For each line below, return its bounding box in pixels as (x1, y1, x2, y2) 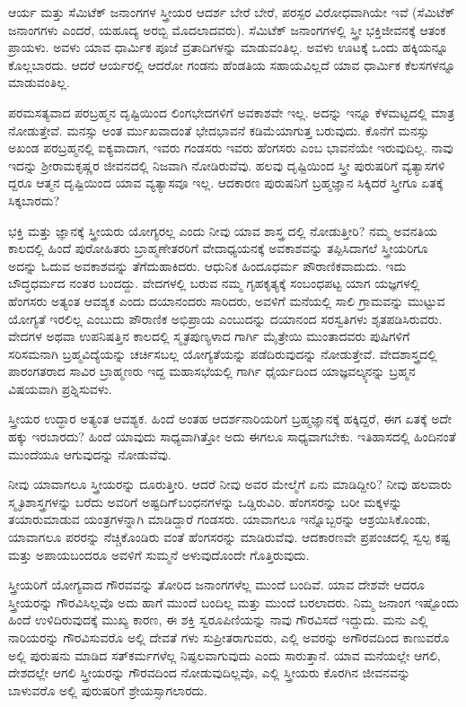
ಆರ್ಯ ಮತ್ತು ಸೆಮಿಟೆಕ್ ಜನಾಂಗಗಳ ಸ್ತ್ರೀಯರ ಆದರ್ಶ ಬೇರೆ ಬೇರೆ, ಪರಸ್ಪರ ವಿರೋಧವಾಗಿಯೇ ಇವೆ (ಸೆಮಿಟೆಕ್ (8, 3, 455, 21)
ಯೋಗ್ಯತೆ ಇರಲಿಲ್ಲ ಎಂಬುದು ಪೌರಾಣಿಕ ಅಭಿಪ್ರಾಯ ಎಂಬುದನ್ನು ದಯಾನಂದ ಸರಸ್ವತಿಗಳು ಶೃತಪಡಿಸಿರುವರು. (8, 309, 443, 327)
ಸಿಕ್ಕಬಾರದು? (8, 190, 60, 209)
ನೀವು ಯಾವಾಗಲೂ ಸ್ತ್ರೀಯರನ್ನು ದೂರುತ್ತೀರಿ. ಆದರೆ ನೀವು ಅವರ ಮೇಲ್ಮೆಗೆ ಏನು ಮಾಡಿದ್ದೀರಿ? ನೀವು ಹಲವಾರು (8, 475, 452, 493)
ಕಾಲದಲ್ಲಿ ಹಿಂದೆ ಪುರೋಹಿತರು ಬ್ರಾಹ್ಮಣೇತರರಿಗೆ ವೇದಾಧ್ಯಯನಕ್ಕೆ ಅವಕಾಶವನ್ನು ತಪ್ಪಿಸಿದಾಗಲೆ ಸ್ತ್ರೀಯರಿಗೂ (8, 239, 428, 257)
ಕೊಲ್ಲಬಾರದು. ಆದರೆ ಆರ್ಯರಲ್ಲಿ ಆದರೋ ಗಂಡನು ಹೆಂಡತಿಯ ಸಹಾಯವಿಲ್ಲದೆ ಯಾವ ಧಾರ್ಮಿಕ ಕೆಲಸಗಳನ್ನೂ (8, 55, 456, 74)
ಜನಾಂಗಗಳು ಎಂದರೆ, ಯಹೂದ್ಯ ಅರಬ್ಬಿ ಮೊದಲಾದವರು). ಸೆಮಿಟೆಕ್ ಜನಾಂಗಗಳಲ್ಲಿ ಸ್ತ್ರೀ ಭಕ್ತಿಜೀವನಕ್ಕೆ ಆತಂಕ (8, 20, 446, 39)
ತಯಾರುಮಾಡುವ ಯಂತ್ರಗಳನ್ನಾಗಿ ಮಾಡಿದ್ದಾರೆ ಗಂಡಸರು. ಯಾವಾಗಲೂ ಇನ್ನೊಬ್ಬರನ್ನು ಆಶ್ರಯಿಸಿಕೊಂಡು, (8, 510, 431, 528)
